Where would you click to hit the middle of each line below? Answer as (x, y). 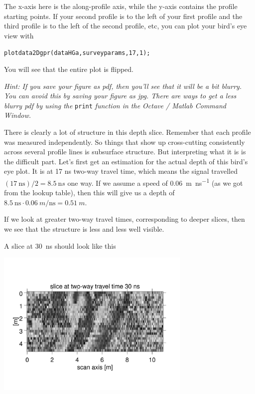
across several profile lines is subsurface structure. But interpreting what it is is (125, 152)
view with (19, 35)
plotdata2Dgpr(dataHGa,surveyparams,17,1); (77, 53)
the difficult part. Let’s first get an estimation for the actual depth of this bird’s (126, 161)
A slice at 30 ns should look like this (60, 245)
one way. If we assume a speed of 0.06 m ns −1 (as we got (155, 182)
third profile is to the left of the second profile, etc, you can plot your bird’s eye (126, 26)
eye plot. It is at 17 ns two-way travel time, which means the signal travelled (121, 171)
